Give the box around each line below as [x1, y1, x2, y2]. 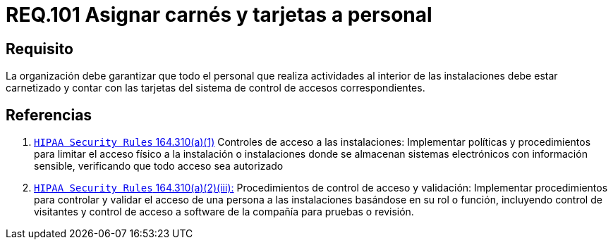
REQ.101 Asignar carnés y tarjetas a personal [6, 3, 432, 27]
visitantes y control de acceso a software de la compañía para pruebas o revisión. [34, 206, 414, 218]
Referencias [6, 106, 92, 124]
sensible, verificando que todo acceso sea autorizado [34, 160, 284, 172]
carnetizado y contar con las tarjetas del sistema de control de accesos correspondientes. [6, 82, 425, 94]
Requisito [6, 39, 73, 58]
